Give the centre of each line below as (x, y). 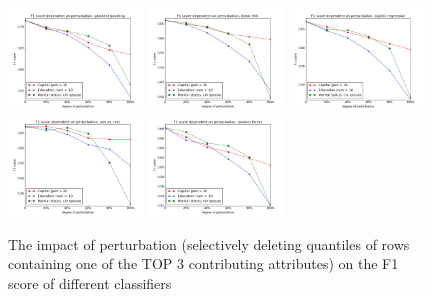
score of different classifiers (90, 282)
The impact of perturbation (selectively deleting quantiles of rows (209, 243)
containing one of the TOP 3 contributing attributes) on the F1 (203, 263)
